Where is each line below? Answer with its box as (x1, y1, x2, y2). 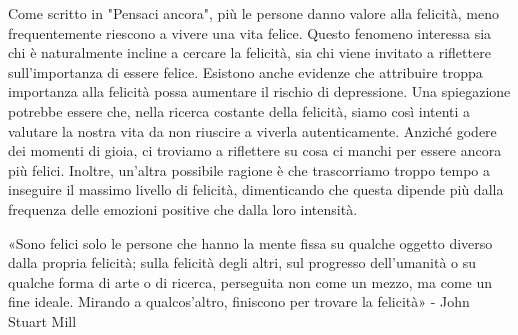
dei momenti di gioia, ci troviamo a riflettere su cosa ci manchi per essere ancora (8, 140, 502, 161)
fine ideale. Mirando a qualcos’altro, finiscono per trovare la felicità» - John (8, 291, 470, 312)
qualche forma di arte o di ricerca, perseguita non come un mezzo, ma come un (8, 271, 492, 292)
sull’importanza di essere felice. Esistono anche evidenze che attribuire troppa (8, 61, 483, 82)
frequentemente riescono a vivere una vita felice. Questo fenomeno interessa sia (8, 22, 492, 43)
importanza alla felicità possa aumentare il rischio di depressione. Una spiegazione (8, 81, 511, 102)
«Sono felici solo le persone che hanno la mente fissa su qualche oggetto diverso (8, 232, 493, 253)
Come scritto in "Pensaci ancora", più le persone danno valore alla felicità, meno (8, 3, 499, 23)
